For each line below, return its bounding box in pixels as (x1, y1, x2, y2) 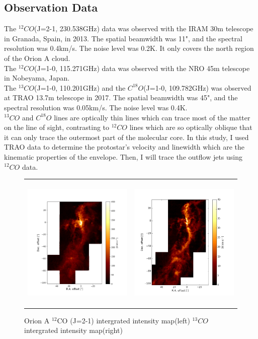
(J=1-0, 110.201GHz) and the (34, 82, 126, 93)
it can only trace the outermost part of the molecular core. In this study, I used (4, 131, 249, 142)
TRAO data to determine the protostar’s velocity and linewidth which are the (4, 142, 245, 152)
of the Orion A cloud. (4, 52, 70, 63)
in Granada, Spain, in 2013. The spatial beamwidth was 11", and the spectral (4, 33, 242, 43)
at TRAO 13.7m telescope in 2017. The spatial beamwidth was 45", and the (4, 92, 238, 103)
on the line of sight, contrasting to (4, 122, 110, 132)
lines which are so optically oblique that (129, 122, 252, 132)
